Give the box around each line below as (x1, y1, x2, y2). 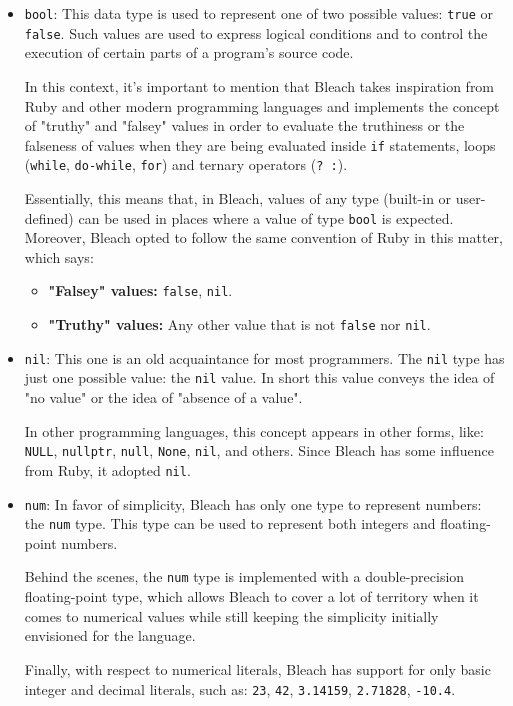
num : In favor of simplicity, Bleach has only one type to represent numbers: (24, 493, 482, 514)
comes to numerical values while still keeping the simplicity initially (24, 605, 439, 626)
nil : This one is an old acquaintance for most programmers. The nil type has (24, 347, 505, 368)
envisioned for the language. (24, 625, 196, 646)
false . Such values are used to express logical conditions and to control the (24, 22, 488, 43)
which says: (24, 246, 94, 267)
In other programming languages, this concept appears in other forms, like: (24, 420, 484, 441)
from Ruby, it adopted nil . (24, 459, 191, 480)
